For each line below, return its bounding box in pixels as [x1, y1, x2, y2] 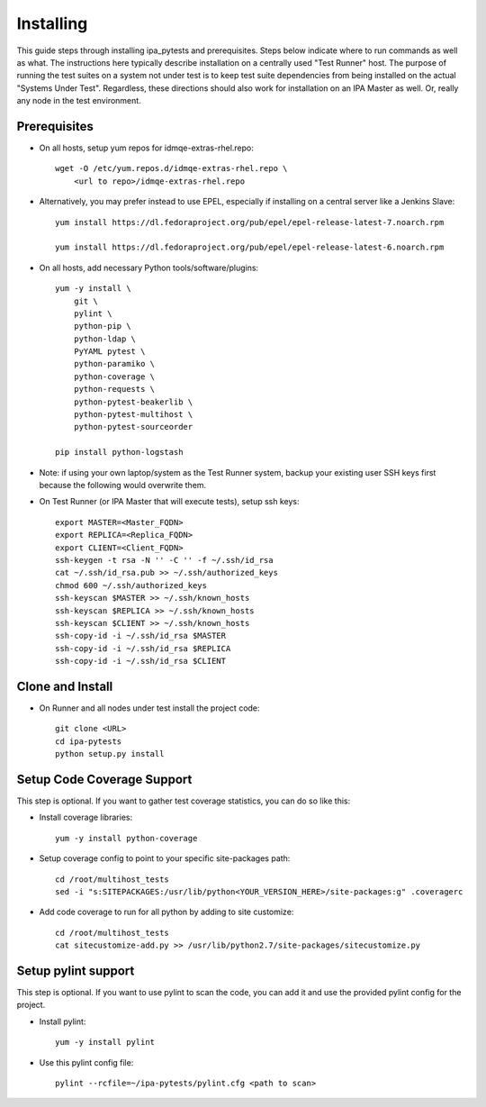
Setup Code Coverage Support [16, 771, 193, 787]
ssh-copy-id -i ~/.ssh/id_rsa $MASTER [55, 631, 227, 641]
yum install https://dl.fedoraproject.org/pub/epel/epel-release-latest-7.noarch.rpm [55, 217, 445, 227]
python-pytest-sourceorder [73, 422, 193, 432]
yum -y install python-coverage [55, 833, 198, 843]
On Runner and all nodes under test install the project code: [39, 703, 260, 713]
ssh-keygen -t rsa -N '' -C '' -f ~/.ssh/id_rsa [55, 555, 274, 565]
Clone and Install [16, 678, 113, 694]
